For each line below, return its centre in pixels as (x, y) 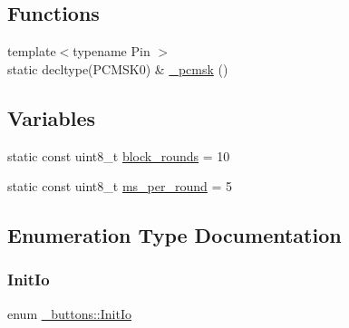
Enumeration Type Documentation (174, 235)
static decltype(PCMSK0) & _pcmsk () (118, 68)
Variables (52, 117)
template (32, 51)
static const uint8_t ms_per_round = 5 (120, 186)
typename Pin (111, 51)
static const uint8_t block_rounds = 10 (119, 155)
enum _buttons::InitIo (69, 313)
